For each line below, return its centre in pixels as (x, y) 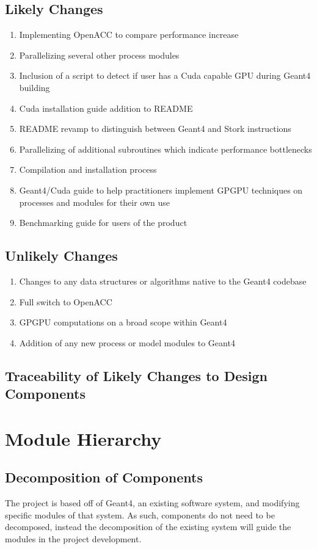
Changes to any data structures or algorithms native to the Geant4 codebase (163, 281)
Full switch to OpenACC (66, 301)
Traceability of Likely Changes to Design (136, 375)
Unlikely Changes (61, 256)
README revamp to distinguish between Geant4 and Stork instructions (155, 129)
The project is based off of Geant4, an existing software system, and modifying (152, 503)
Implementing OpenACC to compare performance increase (129, 35)
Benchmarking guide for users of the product (103, 223)
